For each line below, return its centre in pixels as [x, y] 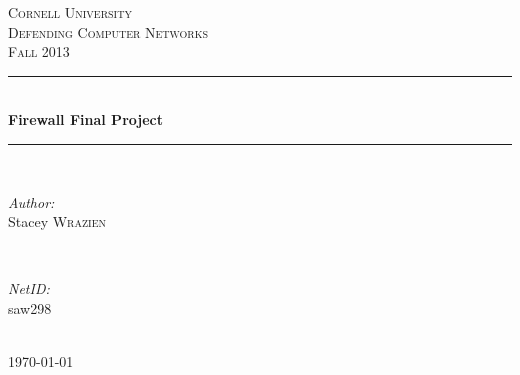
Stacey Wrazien [57, 221]
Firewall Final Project [85, 119]
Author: [31, 201]
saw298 [30, 307]
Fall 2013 [39, 51]
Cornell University [70, 12]
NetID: [29, 288]
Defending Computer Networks [108, 31]
